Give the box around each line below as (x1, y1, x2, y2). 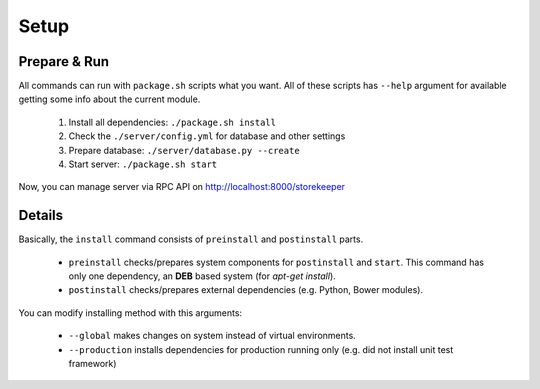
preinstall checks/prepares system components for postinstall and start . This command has (68, 256, 485, 268)
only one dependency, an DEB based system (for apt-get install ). (68, 270, 337, 282)
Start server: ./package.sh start (68, 158, 218, 170)
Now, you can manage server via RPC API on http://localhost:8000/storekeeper (18, 181, 345, 193)
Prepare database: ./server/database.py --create (68, 144, 300, 156)
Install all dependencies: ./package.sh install (68, 116, 277, 128)
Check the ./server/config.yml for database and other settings (68, 130, 346, 142)
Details (18, 207, 64, 224)
